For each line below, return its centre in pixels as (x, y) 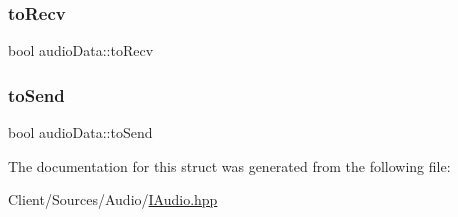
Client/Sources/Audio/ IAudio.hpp (113, 199)
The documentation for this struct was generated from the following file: (229, 165)
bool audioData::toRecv (81, 50)
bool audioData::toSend (80, 132)
